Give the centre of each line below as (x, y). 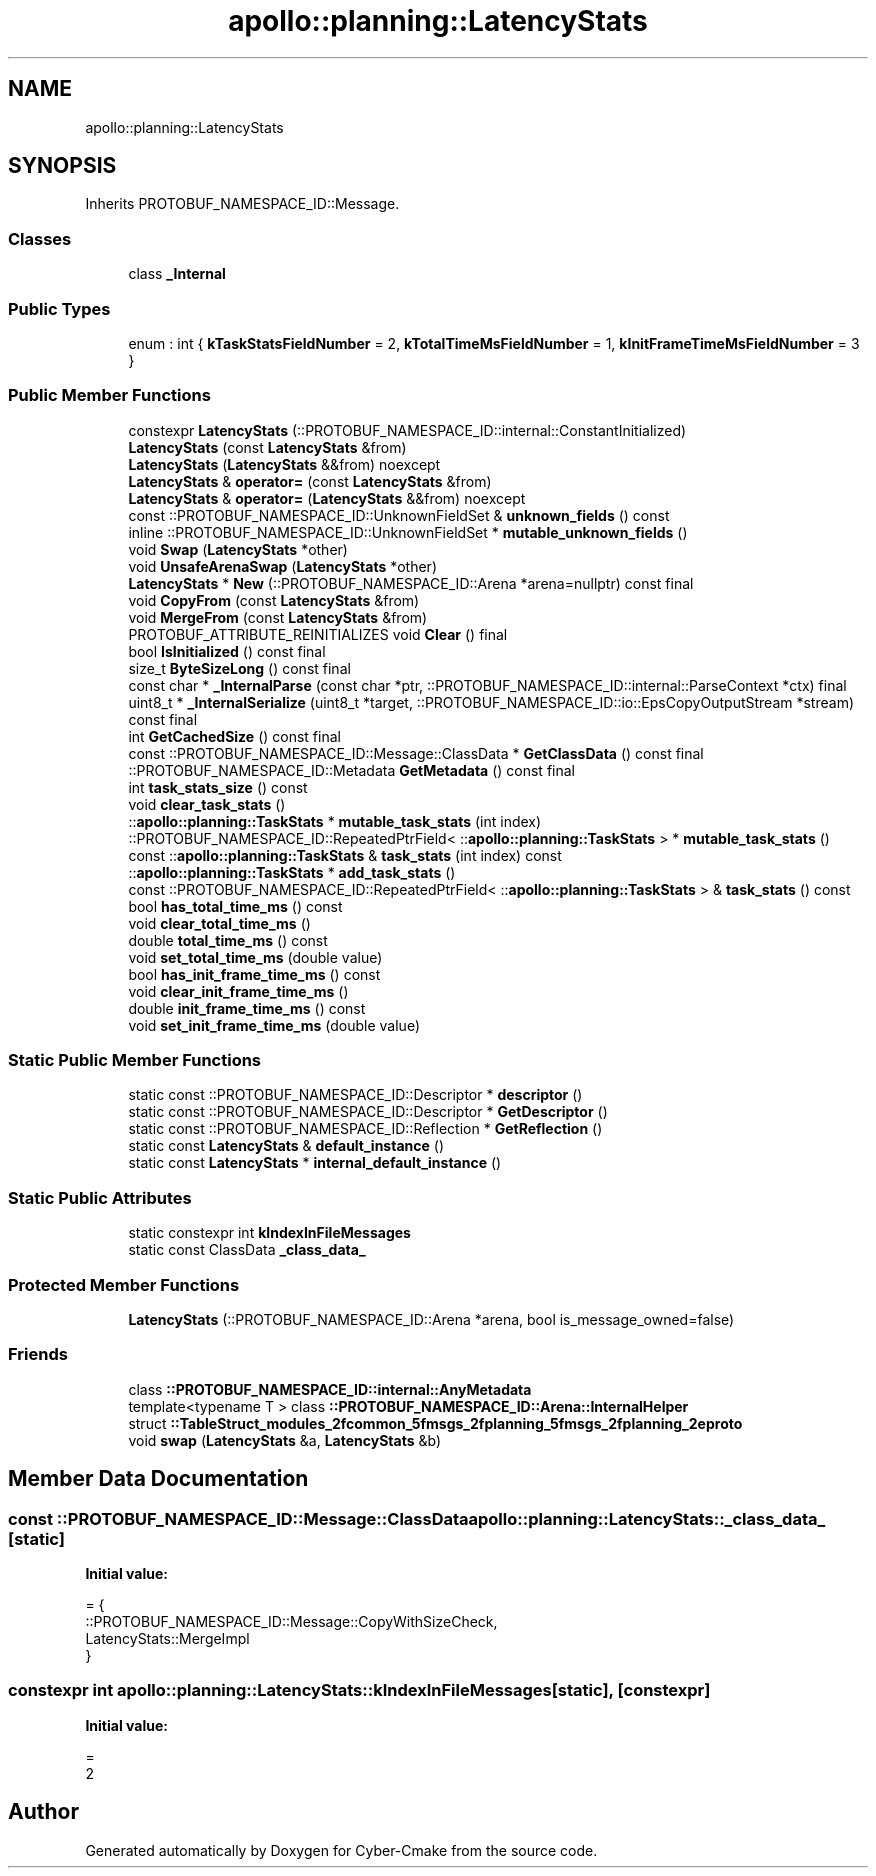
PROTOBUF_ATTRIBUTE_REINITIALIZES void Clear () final (318, 634)
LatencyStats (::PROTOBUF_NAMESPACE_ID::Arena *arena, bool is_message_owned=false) (431, 1319)
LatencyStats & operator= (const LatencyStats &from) (310, 481)
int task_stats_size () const (218, 787)
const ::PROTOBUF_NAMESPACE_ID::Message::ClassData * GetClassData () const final (416, 753)
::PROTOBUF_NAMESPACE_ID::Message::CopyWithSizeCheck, (291, 1621)
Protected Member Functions (124, 1284)
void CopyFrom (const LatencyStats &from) (274, 600)
